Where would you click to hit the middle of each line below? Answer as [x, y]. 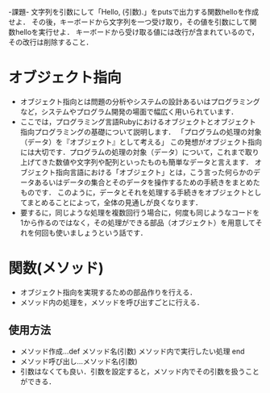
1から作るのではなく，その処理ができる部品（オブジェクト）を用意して [137, 222]
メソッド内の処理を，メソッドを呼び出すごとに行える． [112, 302]
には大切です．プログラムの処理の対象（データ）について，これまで [133, 152]
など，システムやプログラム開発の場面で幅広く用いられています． [129, 111]
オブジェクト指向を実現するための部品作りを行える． [108, 292]
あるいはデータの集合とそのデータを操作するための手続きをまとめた [147, 182]
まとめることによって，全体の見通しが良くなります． [115, 202]
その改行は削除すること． [51, 42]
